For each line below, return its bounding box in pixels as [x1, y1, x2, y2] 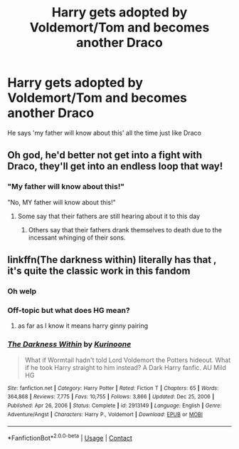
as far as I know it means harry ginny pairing [17, 321, 148, 330]
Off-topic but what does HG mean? [7, 305, 130, 315]
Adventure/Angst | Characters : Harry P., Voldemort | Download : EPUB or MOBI [7, 411, 203, 418]
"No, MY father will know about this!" [7, 197, 116, 207]
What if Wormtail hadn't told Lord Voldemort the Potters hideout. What [24, 356, 231, 364]
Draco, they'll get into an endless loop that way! [7, 160, 223, 172]
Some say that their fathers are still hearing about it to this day [17, 212, 201, 220]
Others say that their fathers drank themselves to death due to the [28, 225, 223, 234]
